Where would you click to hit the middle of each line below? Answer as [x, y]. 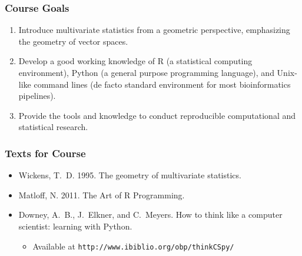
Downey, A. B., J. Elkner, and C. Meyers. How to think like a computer [150, 215]
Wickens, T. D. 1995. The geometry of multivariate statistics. [130, 175]
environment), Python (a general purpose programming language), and [146, 72]
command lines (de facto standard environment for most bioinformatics [162, 84]
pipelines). [37, 96]
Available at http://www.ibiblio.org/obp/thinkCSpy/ [133, 246]
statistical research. [53, 127]
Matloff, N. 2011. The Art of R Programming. [102, 195]
